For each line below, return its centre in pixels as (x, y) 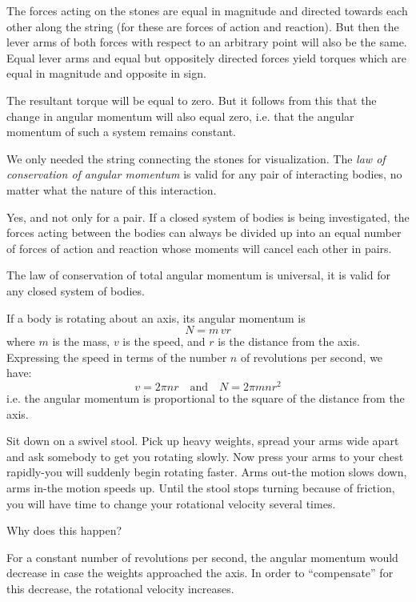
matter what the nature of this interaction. (112, 189)
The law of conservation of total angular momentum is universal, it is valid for (198, 275)
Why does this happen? (64, 530)
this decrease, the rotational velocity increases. (120, 588)
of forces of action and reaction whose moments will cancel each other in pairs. (199, 248)
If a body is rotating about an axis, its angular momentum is (156, 317)
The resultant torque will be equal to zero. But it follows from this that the (192, 100)
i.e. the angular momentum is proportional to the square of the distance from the (206, 397)
